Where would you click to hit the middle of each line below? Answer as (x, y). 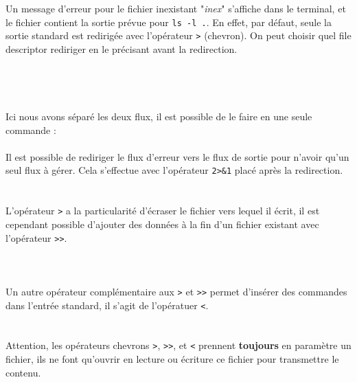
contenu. (23, 372)
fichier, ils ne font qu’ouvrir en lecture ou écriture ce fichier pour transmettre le (172, 359)
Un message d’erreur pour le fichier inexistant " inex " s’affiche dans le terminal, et (176, 9)
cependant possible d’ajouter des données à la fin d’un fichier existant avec (162, 224)
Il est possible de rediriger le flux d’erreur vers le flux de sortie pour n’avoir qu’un (177, 156)
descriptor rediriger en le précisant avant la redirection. (122, 49)
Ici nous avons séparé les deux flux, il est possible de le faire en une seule (159, 116)
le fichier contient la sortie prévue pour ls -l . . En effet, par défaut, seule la (169, 22)
